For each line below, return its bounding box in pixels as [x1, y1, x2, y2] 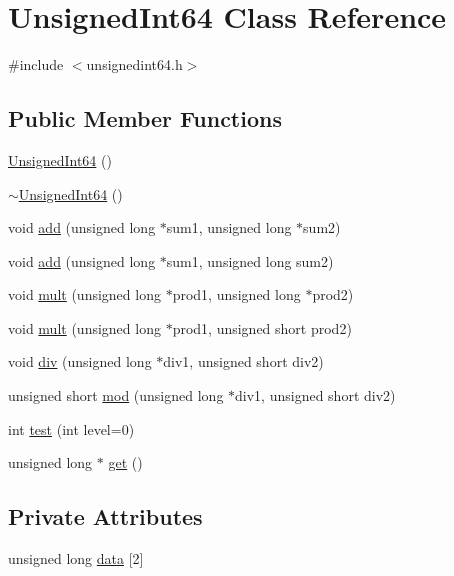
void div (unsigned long [8, 351, 152, 372]
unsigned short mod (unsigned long [8, 385, 224, 406]
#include [8, 54, 64, 75]
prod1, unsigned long [172, 284, 301, 305]
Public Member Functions [8, 103, 282, 134]
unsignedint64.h [86, 54, 183, 75]
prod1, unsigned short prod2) [172, 317, 352, 338]
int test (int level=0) [8, 418, 135, 439]
